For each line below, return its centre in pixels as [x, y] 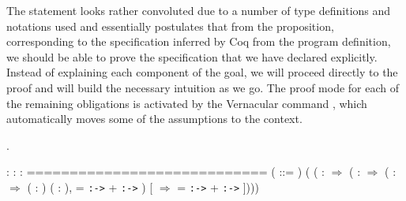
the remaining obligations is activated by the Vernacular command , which [187, 103]
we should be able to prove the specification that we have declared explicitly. [192, 56]
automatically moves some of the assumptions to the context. [154, 119]
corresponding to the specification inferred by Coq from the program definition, [199, 41]
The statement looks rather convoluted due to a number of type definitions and [199, 10]
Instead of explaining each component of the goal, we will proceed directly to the [202, 72]
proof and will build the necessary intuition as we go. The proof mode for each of [203, 87]
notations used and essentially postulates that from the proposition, [170, 26]
